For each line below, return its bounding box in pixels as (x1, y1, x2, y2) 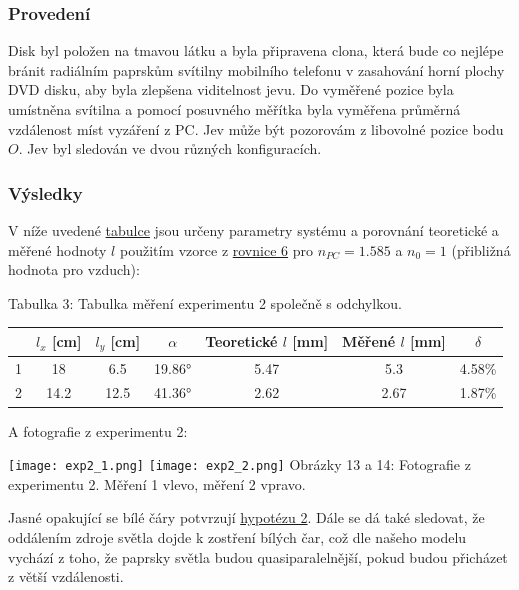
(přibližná (451, 239, 511, 260)
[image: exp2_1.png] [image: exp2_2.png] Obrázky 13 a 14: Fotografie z (8, 454, 471, 475)
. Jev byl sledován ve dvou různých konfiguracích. (18, 138, 322, 159)
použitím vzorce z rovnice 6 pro (119, 239, 313, 260)
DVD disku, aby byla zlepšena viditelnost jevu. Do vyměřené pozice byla (8, 79, 454, 100)
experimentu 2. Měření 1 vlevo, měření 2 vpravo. (8, 473, 306, 494)
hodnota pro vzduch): (8, 259, 140, 280)
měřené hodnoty (8, 239, 107, 260)
